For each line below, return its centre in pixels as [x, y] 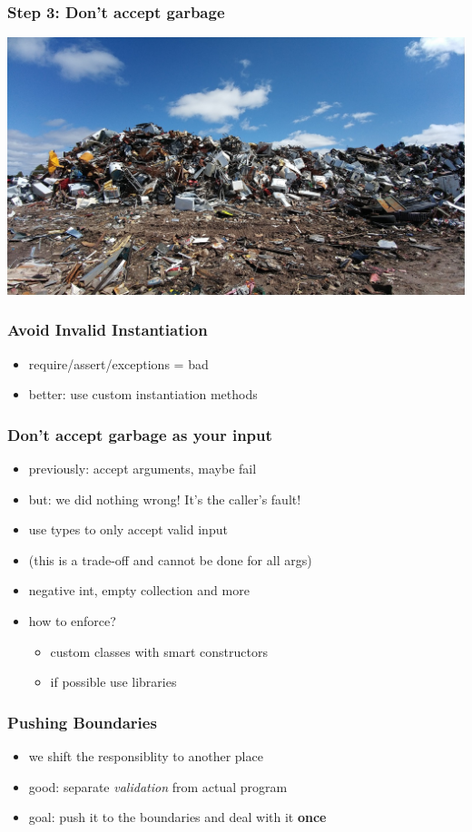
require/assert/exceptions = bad [118, 363]
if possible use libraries [113, 682]
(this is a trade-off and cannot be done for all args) [170, 559]
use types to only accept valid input [128, 529]
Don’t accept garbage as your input [140, 434]
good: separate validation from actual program [158, 786]
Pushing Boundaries [82, 722]
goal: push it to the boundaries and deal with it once [177, 817]
